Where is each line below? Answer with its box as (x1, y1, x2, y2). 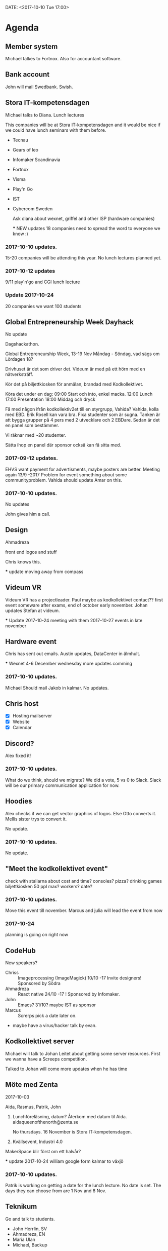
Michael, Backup (12, 1241, 48, 1248)
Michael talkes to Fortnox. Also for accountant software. (5, 56, 122, 61)
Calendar (12, 724, 32, 730)
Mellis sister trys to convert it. (5, 816, 67, 822)
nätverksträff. (5, 371, 34, 377)
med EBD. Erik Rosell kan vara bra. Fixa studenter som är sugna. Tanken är (5, 411, 160, 418)
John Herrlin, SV (12, 1226, 47, 1232)
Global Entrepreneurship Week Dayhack (5, 318, 134, 326)
